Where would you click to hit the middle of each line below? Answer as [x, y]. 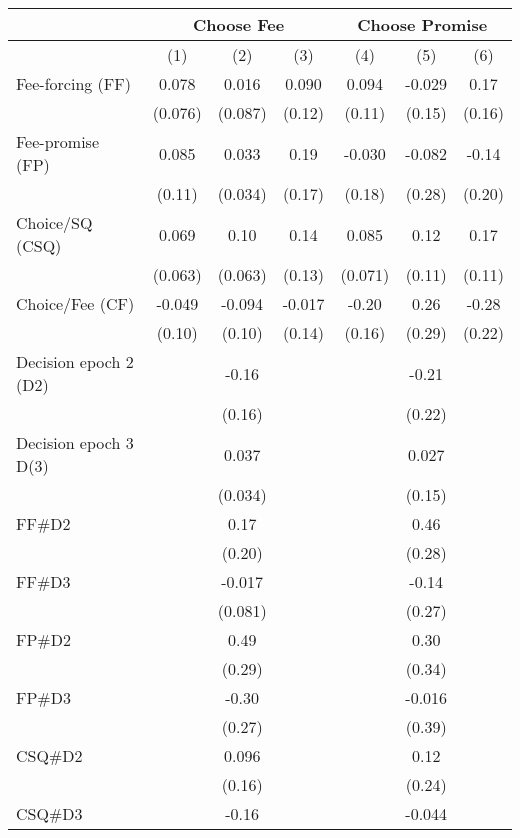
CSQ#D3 [49, 813]
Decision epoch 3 [75, 442]
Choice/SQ [54, 222]
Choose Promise [422, 24]
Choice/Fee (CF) [75, 303]
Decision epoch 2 [75, 361]
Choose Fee [239, 24]
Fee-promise [58, 141]
